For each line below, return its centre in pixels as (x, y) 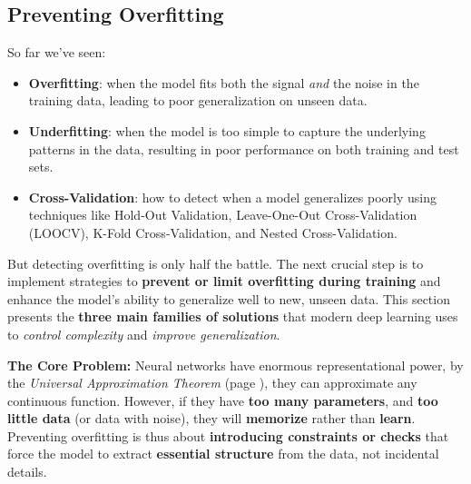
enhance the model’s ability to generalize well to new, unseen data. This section (229, 298)
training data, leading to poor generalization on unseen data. (198, 100)
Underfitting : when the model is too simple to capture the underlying (227, 130)
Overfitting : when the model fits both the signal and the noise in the (224, 82)
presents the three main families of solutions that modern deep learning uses (233, 316)
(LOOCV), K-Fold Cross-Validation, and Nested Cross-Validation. (213, 232)
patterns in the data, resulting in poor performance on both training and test (244, 148)
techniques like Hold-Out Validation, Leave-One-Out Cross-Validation (223, 215)
